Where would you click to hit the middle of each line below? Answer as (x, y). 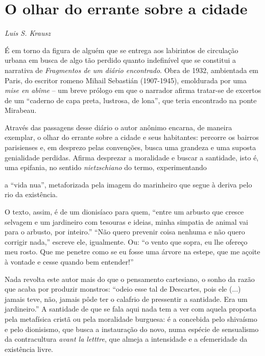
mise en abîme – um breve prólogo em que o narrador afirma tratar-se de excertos (133, 90)
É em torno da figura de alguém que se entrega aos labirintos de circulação (122, 50)
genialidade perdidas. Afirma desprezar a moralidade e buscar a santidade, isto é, (132, 157)
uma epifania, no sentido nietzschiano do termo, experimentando (106, 167)
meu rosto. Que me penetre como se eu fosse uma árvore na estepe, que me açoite (132, 252)
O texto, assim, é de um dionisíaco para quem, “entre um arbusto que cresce (124, 212)
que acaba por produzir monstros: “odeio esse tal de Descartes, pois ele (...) (123, 289)
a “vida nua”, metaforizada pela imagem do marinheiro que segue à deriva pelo (128, 184)
